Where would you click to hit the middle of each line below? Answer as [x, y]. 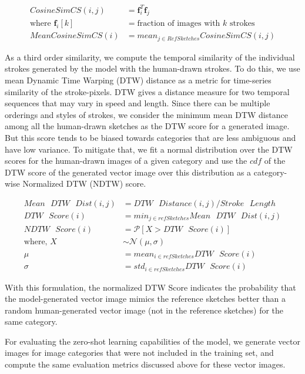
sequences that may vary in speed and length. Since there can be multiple [138, 103]
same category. [31, 321]
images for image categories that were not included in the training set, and [139, 353]
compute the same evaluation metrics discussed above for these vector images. [145, 364]
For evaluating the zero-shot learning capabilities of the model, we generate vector [152, 341]
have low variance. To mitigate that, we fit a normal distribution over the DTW [149, 149]
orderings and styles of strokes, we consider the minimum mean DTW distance [146, 114]
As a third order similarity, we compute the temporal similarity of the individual [150, 57]
